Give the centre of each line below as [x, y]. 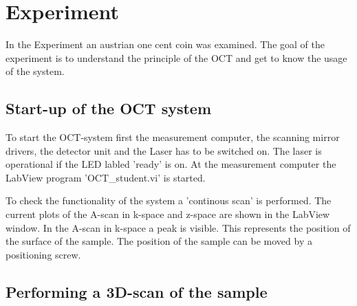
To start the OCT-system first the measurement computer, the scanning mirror [173, 137]
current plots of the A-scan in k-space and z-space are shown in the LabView [168, 214]
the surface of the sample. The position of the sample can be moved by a [159, 241]
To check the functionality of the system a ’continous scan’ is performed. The [169, 200]
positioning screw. [43, 254]
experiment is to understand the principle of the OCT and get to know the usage [176, 57]
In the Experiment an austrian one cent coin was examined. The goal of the [165, 44]
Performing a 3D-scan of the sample [137, 291]
